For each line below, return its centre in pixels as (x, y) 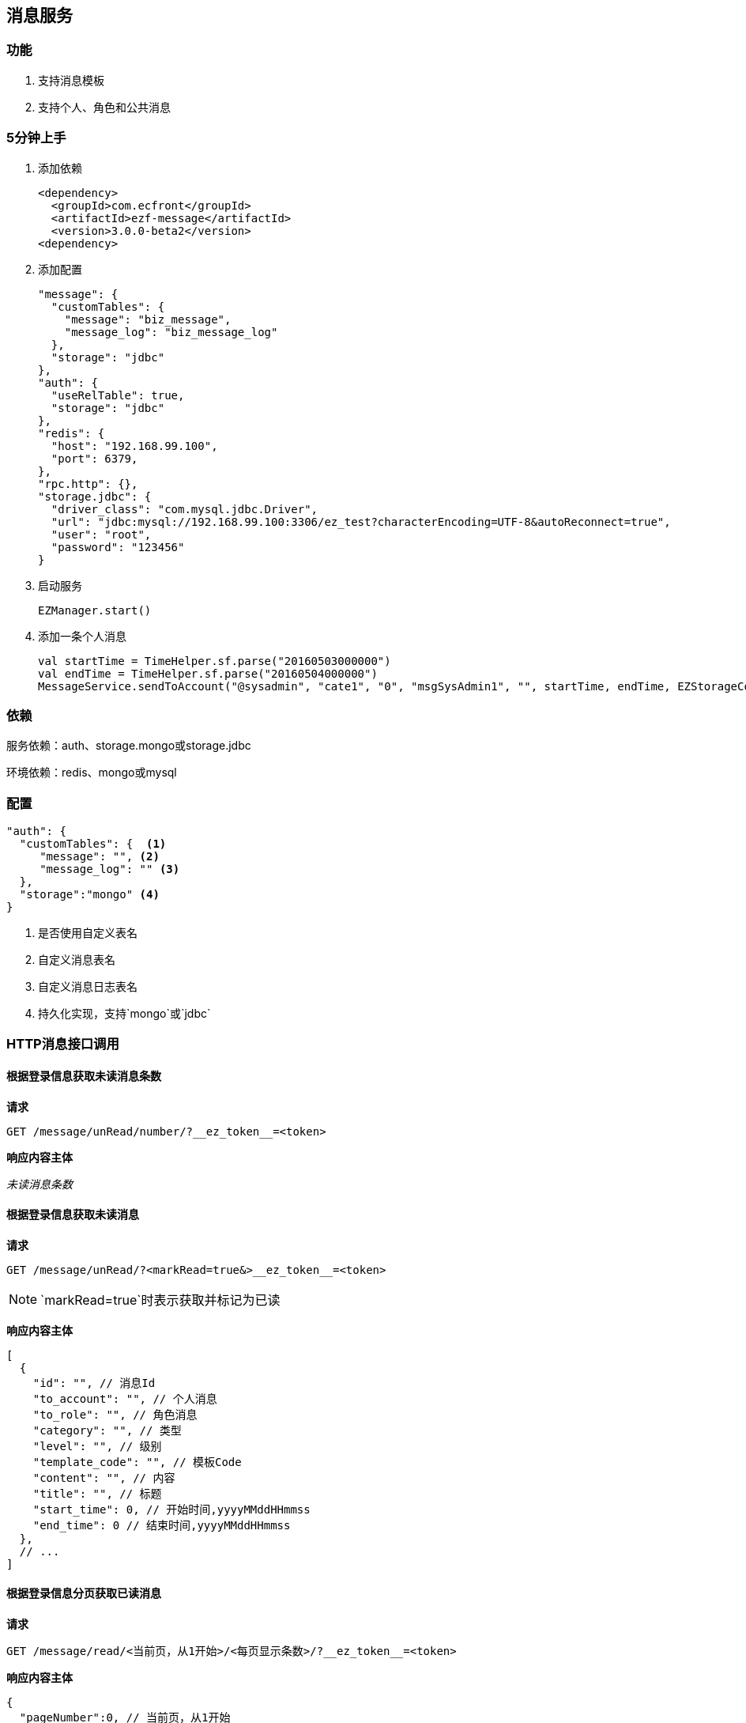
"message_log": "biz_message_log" (171, 332)
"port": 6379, (94, 458)
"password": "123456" (118, 547)
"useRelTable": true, (118, 395)
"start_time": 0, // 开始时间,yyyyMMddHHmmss (171, 1509)
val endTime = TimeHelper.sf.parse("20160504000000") (208, 673)
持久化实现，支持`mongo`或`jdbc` (124, 1014)
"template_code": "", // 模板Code (137, 1462)
